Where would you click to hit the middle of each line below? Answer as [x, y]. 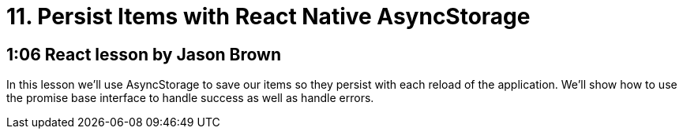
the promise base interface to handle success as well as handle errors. [190, 98]
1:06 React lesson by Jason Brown [144, 54]
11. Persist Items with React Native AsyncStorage [268, 16]
